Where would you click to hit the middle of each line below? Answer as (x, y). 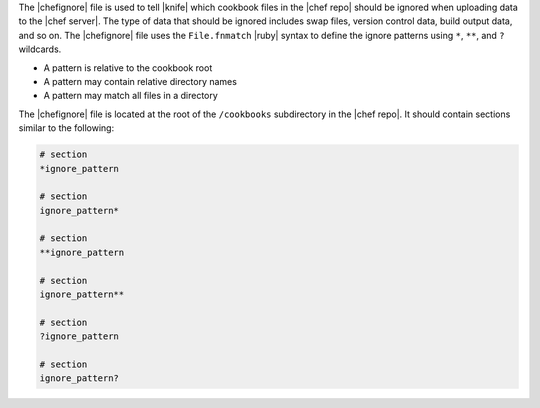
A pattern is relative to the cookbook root (128, 67)
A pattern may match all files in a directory (131, 96)
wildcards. (40, 49)
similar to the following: (66, 128)
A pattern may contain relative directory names (140, 81)
